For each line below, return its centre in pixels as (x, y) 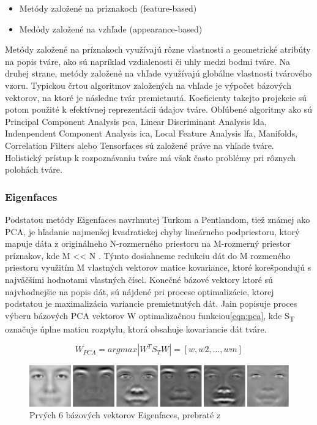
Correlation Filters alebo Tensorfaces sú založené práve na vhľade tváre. (140, 145)
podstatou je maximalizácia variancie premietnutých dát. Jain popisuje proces (151, 303)
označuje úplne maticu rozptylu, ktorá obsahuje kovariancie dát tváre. (136, 329)
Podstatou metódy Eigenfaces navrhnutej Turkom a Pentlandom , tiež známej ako (158, 219)
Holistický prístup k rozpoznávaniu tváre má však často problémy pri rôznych (150, 157)
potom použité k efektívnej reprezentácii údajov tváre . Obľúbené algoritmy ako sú (158, 109)
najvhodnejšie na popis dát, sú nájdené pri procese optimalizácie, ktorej (140, 291)
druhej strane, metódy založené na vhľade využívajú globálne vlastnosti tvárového (158, 73)
